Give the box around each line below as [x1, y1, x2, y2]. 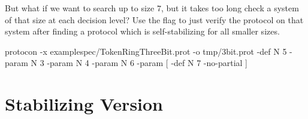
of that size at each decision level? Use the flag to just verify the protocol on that [5, 13, 304, 26]
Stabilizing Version [5, 92, 164, 116]
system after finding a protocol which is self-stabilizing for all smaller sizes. [5, 25, 280, 37]
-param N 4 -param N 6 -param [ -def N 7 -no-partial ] [47, 57, 247, 69]
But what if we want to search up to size [5, 2, 155, 14]
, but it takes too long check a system [161, 2, 299, 14]
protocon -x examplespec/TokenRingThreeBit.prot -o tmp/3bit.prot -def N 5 [5, 45, 287, 57]
